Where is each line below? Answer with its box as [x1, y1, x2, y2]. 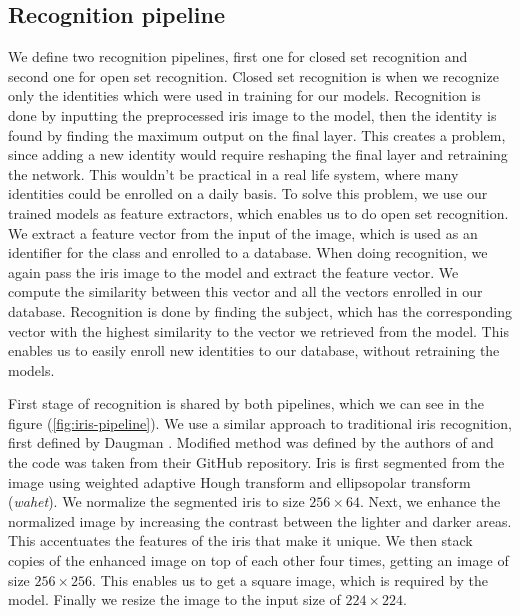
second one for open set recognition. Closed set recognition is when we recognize [8, 65, 499, 86]
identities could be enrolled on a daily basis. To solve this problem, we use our [8, 183, 488, 204]
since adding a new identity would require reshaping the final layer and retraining [8, 144, 508, 165]
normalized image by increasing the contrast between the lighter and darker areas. [8, 510, 512, 531]
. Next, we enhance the [359, 491, 501, 512]
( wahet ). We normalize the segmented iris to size [8, 491, 305, 512]
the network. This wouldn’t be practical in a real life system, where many [8, 163, 459, 184]
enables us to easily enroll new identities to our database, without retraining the [8, 340, 500, 361]
